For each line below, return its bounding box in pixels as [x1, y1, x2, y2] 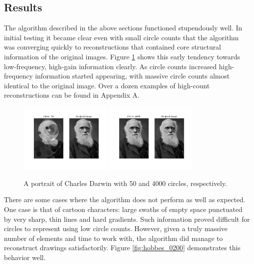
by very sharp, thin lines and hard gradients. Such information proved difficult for [4, 213, 250, 224]
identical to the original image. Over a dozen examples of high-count [4, 80, 210, 90]
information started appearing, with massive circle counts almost [35, 71, 230, 81]
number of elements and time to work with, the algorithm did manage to [4, 233, 223, 243]
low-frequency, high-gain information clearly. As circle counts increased [4, 61, 217, 71]
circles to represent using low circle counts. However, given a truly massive [4, 223, 228, 234]
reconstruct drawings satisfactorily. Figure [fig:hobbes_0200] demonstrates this [4, 242, 241, 253]
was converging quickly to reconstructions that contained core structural [4, 42, 221, 52]
